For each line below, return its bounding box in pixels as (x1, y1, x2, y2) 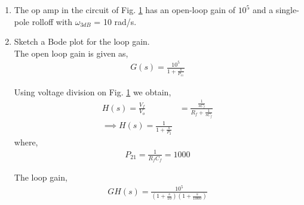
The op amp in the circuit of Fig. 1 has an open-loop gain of (14, 4, 235, 15)
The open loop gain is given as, (14, 46, 128, 59)
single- (275, 4, 299, 15)
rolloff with (32, 15, 73, 27)
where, (14, 135, 38, 148)
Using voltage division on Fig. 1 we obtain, (14, 85, 171, 98)
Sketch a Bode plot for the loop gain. (14, 35, 150, 48)
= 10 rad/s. (94, 15, 137, 27)
